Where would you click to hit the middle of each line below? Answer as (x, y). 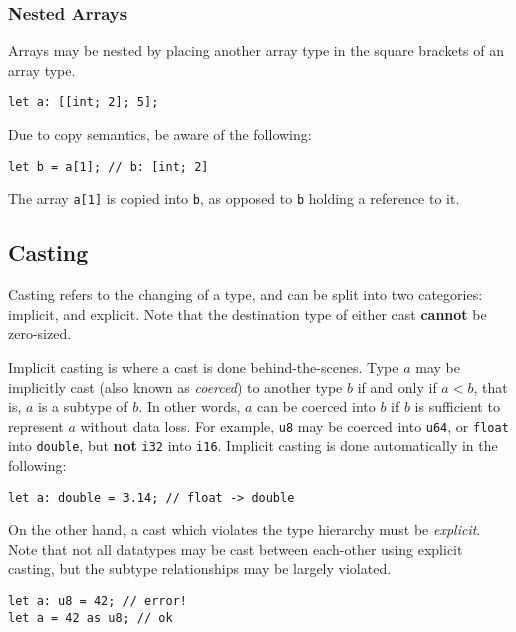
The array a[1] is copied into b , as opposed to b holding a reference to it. (234, 198)
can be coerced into (316, 406)
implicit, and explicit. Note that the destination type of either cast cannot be (247, 313)
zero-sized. (40, 333)
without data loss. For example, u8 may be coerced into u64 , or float (294, 425)
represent (36, 425)
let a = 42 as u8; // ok (90, 617)
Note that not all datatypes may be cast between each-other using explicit (235, 548)
